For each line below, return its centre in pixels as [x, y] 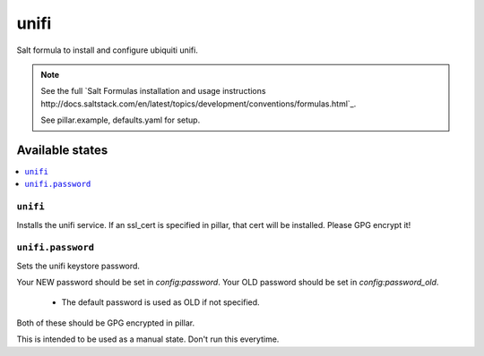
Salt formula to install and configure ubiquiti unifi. [108, 50]
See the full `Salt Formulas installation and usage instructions [153, 91]
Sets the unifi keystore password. [78, 266]
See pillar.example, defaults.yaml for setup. [121, 120]
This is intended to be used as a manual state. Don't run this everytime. [148, 339]
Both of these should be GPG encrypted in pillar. [106, 323]
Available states [62, 150]
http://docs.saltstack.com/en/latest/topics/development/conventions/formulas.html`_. [199, 104]
